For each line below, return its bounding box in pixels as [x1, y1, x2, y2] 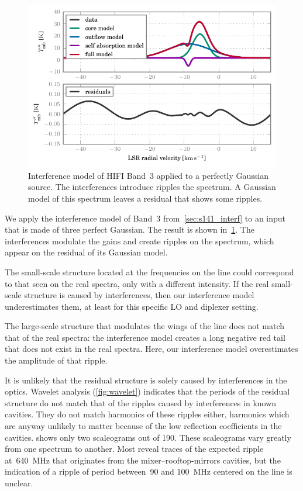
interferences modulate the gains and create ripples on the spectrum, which [5, 234, 274, 247]
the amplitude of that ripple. [5, 354, 108, 366]
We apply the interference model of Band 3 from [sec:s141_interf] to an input [5, 212, 286, 224]
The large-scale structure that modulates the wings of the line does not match [5, 320, 285, 332]
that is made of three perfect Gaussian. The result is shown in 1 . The [5, 223, 254, 236]
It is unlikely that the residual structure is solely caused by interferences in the [5, 374, 287, 386]
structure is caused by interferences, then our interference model [24, 289, 254, 301]
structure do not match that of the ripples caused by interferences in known [5, 396, 277, 409]
